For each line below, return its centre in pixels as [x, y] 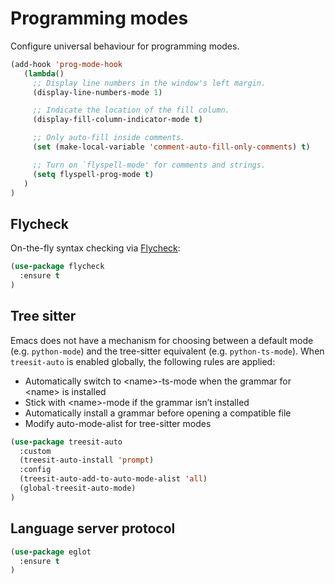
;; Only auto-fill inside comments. [109, 138]
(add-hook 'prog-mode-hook [66, 64]
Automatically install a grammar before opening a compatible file [158, 413]
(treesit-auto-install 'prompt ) [87, 460]
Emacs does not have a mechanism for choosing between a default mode [162, 340]
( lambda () [44, 73]
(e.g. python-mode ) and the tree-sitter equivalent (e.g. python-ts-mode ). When [167, 351]
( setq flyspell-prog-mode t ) [93, 174]
